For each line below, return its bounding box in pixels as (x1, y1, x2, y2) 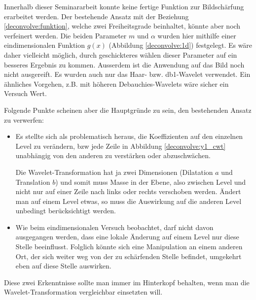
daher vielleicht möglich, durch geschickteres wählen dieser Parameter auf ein (4, 49, 237, 60)
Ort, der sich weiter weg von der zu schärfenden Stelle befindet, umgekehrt (15, 251, 242, 261)
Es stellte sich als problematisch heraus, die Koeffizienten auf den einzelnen (15, 131, 243, 141)
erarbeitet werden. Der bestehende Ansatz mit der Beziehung (4, 11, 189, 21)
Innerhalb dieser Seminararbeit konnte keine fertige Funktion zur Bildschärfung (4, 1, 244, 11)
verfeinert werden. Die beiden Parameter (4, 30, 127, 40)
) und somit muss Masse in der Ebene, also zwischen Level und (55, 176, 246, 187)
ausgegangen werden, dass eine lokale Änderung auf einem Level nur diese (15, 232, 239, 242)
